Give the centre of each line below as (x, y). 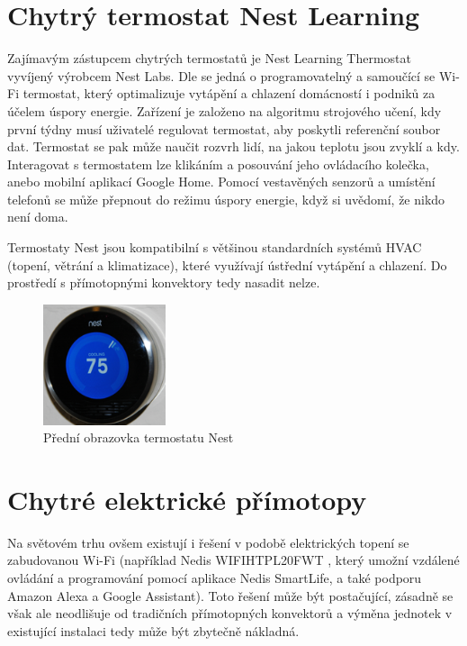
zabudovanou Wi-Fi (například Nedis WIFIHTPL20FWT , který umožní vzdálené (233, 560)
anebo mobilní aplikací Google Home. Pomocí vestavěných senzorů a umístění (221, 182)
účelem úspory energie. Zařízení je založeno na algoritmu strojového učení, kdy (225, 110)
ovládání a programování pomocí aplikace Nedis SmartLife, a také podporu (215, 578)
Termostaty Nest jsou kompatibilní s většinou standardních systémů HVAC (215, 247)
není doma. (38, 217)
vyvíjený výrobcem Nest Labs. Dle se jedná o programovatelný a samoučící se (221, 75)
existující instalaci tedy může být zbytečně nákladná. (153, 630)
